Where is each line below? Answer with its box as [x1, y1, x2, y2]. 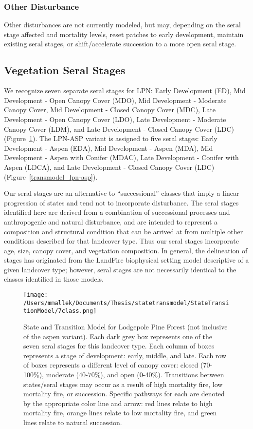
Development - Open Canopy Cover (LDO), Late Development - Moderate [4, 114, 226, 124]
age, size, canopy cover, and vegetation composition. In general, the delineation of [4, 245, 248, 255]
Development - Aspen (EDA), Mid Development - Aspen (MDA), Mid [4, 143, 213, 153]
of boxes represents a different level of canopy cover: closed [23, 360, 199, 370]
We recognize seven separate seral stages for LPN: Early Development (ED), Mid [4, 85, 246, 96]
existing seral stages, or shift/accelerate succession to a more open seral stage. [4, 39, 236, 49]
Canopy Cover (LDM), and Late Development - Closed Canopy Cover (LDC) [4, 123, 235, 134]
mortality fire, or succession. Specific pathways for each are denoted [23, 388, 225, 399]
